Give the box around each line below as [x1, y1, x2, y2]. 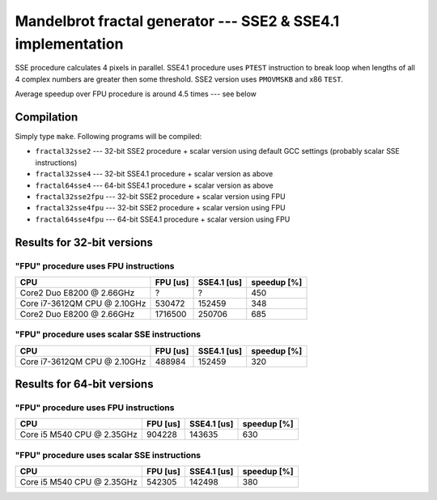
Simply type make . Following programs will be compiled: [15, 132, 202, 142]
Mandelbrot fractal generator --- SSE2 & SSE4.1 [15, 12, 340, 30]
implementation [15, 35, 124, 53]
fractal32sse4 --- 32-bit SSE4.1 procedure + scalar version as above [35, 169, 274, 179]
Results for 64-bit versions [15, 377, 154, 392]
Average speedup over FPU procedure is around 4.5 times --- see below [15, 89, 257, 99]
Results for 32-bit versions [15, 235, 154, 249]
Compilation [15, 110, 78, 124]
